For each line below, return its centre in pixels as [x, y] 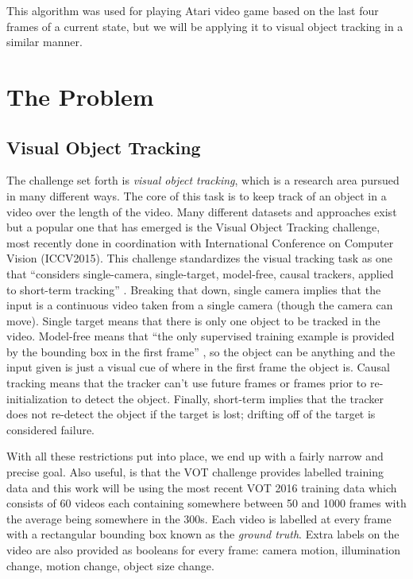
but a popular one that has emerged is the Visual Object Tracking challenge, [193, 227]
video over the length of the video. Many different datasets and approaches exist [202, 211]
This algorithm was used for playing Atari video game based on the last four [193, 10]
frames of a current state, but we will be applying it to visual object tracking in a [205, 26]
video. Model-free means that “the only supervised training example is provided [201, 336]
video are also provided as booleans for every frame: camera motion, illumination [203, 550]
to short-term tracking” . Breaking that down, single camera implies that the [194, 289]
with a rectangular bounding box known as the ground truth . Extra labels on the [203, 534]
